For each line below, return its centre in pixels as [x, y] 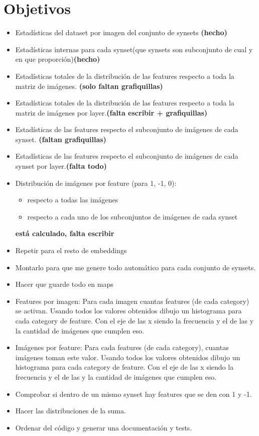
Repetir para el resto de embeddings [71, 250]
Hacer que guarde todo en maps [64, 284]
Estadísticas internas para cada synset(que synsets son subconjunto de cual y [134, 49]
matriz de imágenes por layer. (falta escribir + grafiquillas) [111, 112]
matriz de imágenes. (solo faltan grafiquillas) [89, 86]
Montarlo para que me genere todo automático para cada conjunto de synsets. [136, 267]
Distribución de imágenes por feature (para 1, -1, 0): [96, 183]
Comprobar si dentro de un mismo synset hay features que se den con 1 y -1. [134, 394]
